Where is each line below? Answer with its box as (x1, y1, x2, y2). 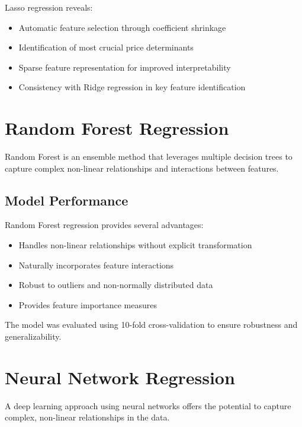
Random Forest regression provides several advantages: (5, 219, 204, 231)
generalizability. (5, 330, 62, 343)
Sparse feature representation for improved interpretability (18, 61, 231, 73)
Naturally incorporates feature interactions (18, 258, 174, 271)
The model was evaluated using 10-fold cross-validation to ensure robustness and (5, 318, 298, 331)
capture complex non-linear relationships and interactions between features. (5, 162, 279, 174)
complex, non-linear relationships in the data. (5, 411, 170, 423)
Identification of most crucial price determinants (18, 41, 194, 53)
